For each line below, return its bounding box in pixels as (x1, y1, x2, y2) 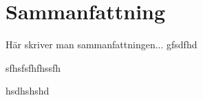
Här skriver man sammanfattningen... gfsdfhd (6, 37, 197, 52)
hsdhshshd (6, 83, 50, 98)
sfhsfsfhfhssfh (6, 60, 61, 74)
